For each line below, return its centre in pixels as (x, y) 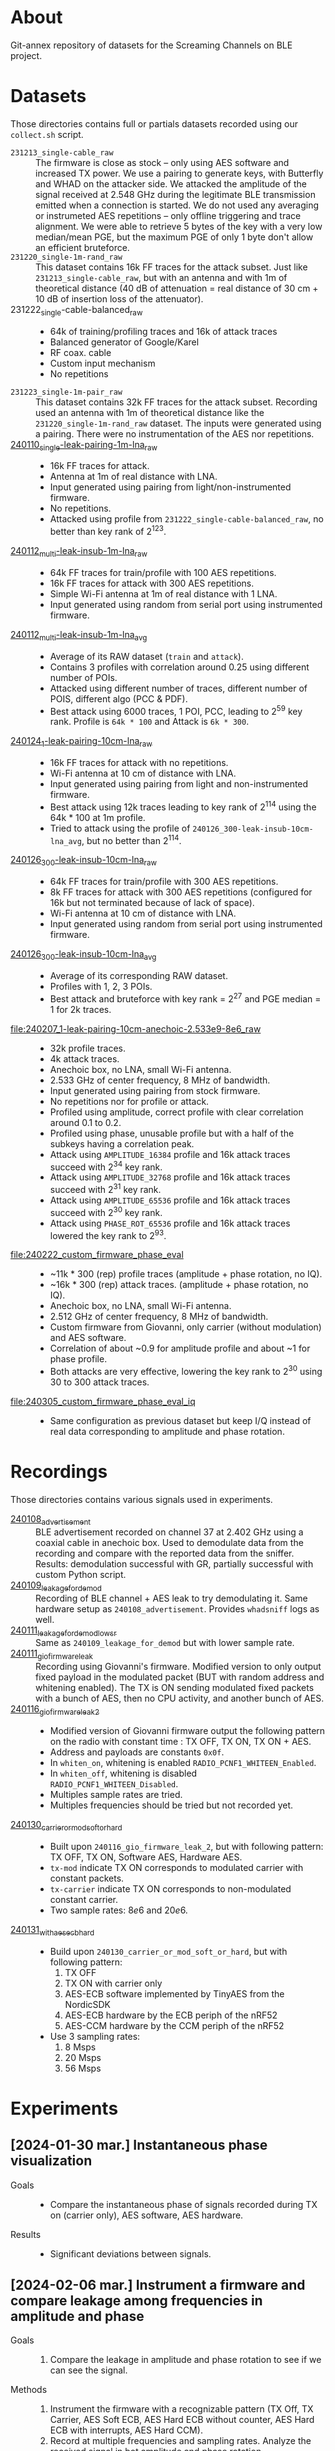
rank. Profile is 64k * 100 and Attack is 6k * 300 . (149, 722)
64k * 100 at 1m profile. (97, 817)
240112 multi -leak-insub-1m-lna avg (79, 635)
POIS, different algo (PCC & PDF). (118, 698)
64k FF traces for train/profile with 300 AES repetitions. (164, 882)
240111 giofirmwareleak (51, 1654)
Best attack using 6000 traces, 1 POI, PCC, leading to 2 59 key (176, 710)
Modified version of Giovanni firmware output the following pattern (187, 1730)
